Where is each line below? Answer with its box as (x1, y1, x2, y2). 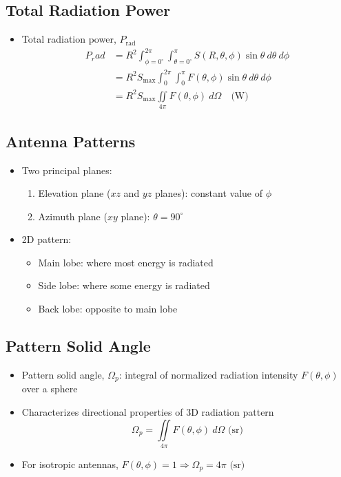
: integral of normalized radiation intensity (118, 367, 298, 381)
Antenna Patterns (6, 130, 136, 151)
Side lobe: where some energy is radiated (38, 278, 210, 293)
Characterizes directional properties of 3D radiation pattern (21, 404, 274, 418)
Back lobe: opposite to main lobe (38, 301, 178, 316)
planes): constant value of (154, 186, 263, 200)
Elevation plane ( (38, 186, 111, 200)
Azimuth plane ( (38, 209, 107, 223)
